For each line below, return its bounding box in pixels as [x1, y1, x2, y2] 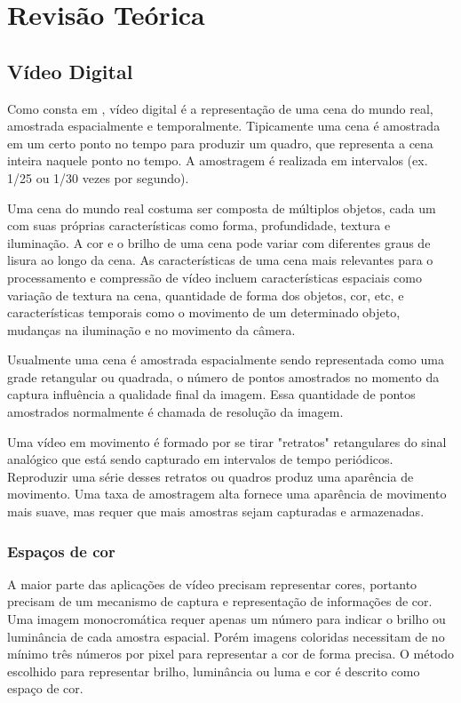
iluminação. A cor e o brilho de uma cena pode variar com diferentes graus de [7, 233, 431, 252]
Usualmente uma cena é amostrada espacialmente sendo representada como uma [7, 350, 444, 369]
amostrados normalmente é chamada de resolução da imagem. [7, 403, 344, 421]
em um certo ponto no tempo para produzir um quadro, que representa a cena [7, 133, 433, 152]
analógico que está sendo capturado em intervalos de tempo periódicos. [7, 450, 393, 468]
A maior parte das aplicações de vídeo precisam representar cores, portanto [7, 574, 417, 593]
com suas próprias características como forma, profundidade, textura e [7, 216, 391, 235]
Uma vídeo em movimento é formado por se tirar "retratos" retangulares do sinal [7, 432, 447, 451]
